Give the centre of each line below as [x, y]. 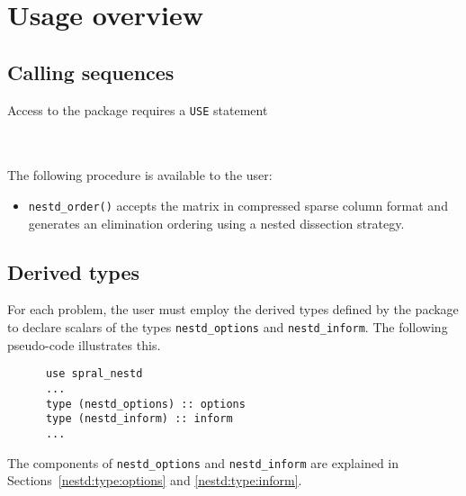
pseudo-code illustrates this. [84, 344]
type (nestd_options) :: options [145, 404]
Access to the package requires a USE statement [138, 109]
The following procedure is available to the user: [140, 175]
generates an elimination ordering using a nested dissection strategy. [216, 223]
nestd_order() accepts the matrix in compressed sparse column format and [238, 206]
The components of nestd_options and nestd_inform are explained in [203, 462]
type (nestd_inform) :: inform [139, 419]
